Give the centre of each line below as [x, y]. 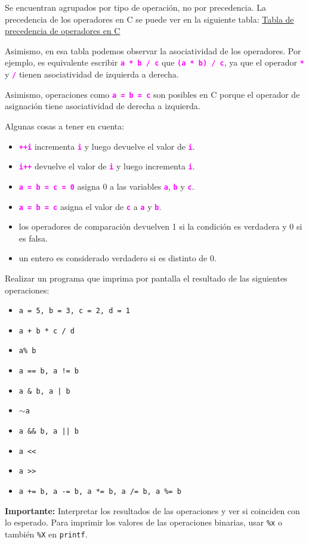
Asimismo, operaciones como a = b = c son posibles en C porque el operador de [152, 94]
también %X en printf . [46, 534]
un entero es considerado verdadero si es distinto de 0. [118, 258]
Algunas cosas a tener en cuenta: [65, 126]
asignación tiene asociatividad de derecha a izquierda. [103, 106]
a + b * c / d [47, 331]
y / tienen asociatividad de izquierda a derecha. [92, 74]
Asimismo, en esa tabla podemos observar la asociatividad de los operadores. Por [153, 50]
